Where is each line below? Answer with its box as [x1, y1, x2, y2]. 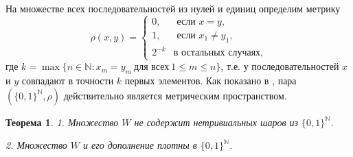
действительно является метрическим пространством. [63, 88, 287, 102]
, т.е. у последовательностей [220, 59, 339, 73]
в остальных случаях [173, 48, 261, 58]
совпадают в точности [21, 73, 114, 88]
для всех [134, 62, 170, 73]
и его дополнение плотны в [83, 138, 197, 152]
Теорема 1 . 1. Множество [5, 114, 119, 129]
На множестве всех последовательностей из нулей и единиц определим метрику [5, 1, 341, 15]
